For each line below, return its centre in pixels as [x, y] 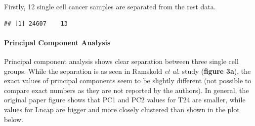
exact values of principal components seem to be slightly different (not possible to [128, 80]
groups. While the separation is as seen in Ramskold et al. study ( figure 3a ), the [127, 71]
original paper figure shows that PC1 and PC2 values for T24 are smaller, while [125, 100]
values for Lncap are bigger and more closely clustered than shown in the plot [122, 109]
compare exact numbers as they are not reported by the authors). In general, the [127, 90]
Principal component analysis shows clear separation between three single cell [121, 61]
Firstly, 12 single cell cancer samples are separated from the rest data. [110, 6]
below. [14, 119]
